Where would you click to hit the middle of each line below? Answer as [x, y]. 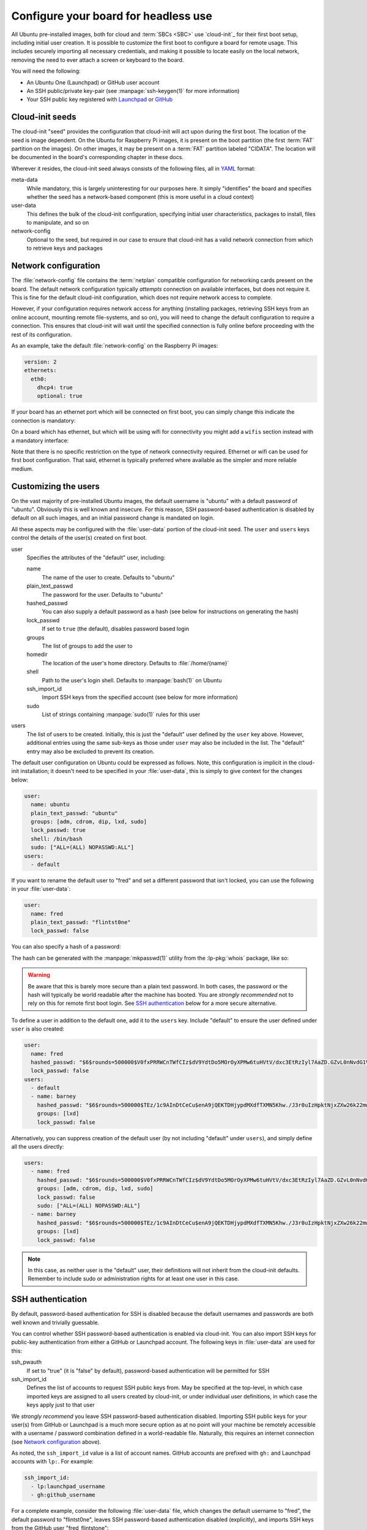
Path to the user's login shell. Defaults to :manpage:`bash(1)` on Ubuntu [132, 680]
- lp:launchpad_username [68, 1486]
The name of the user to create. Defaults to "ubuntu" [108, 577]
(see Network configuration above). [56, 1442]
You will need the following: [46, 71]
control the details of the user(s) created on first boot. [79, 538]
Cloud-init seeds [44, 117]
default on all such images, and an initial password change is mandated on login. [113, 518]
